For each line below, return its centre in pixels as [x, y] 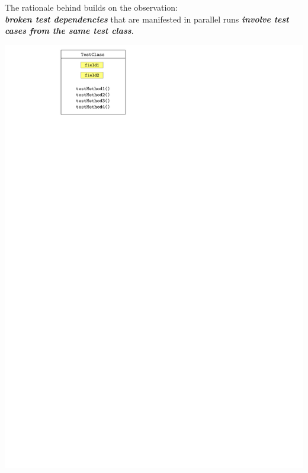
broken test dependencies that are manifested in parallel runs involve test [147, 19]
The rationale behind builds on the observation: [91, 7]
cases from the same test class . [69, 31]
